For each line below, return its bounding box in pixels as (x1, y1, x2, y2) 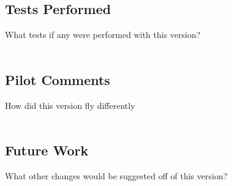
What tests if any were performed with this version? (5, 28, 201, 41)
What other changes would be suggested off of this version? (5, 169, 228, 182)
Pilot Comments (5, 70, 110, 89)
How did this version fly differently (5, 99, 135, 111)
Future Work (5, 141, 89, 160)
